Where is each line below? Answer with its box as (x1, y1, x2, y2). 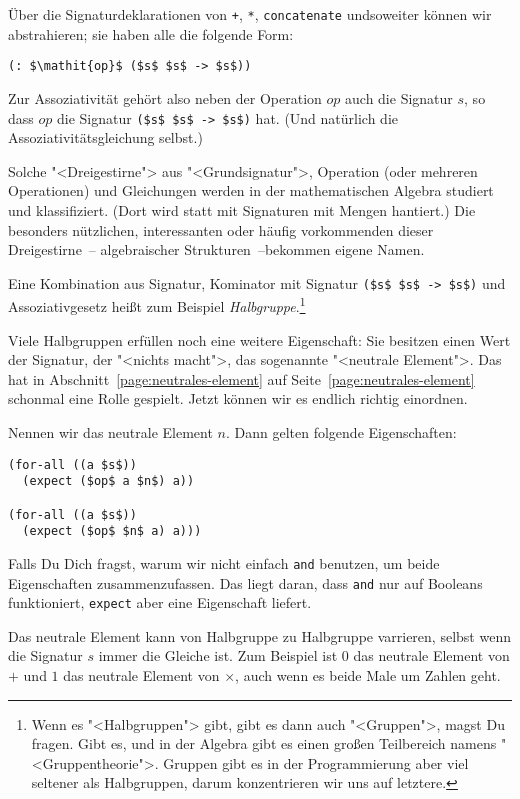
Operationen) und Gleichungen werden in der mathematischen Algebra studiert (8, 180, 494, 201)
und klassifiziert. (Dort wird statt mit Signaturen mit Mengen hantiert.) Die (8, 199, 476, 220)
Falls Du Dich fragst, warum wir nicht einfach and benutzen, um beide (8, 552, 440, 573)
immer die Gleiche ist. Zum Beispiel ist (98, 645, 338, 666)
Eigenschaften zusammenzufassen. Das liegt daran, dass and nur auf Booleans (8, 572, 483, 593)
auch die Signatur (345, 87, 453, 108)
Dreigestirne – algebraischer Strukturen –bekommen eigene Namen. (8, 239, 425, 260)
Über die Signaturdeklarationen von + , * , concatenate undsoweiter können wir (8, 4, 492, 24)
